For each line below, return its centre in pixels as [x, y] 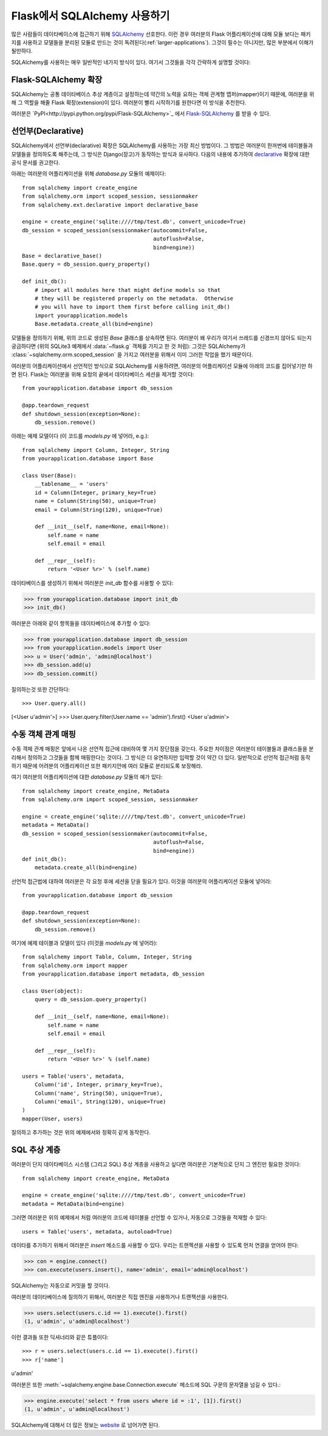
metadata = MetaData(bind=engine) [73, 1204]
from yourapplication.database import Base [88, 459]
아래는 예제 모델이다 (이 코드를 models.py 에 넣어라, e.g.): [80, 436]
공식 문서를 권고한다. [36, 163]
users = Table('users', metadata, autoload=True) [97, 1231]
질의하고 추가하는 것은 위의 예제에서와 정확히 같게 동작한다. [81, 1132]
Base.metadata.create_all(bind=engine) [94, 324]
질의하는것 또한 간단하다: [40, 689]
